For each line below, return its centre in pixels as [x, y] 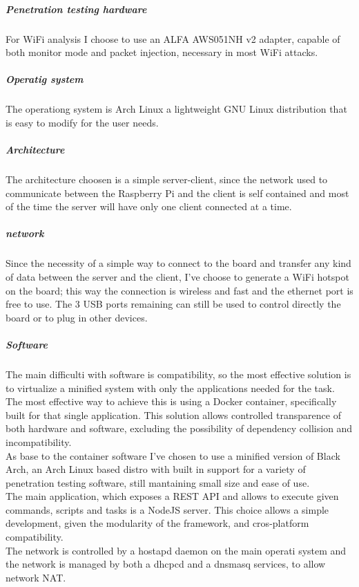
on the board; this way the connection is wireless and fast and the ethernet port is [179, 290]
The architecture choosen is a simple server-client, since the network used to [167, 179]
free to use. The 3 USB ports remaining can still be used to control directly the [173, 304]
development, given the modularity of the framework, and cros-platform [157, 523]
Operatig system [45, 79]
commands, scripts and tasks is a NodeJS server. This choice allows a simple [167, 509]
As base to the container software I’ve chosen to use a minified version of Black [173, 455]
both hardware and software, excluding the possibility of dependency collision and [179, 428]
